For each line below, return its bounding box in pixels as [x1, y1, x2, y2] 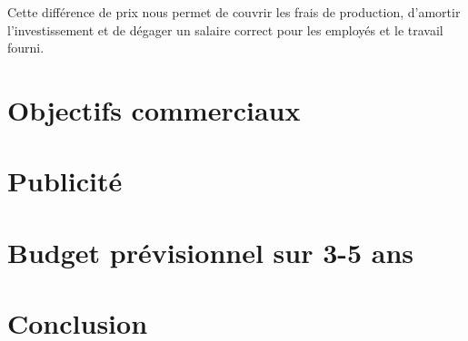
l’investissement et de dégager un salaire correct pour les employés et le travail [7, 20, 443, 39]
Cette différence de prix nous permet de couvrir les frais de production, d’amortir [7, 3, 461, 21]
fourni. [7, 38, 45, 57]
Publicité [7, 162, 123, 200]
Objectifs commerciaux [7, 91, 301, 128]
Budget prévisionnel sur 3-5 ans [7, 233, 414, 270]
